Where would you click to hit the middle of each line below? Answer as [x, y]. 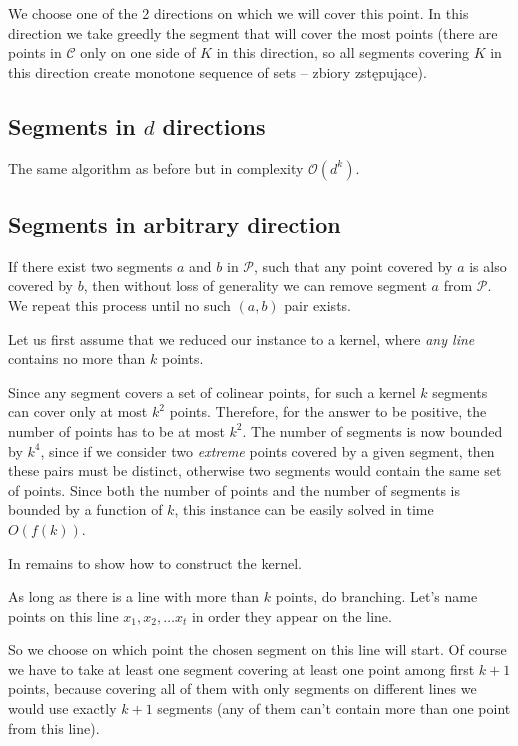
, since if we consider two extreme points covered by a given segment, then [267, 450]
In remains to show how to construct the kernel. [155, 562]
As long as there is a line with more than [134, 596]
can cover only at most [78, 411]
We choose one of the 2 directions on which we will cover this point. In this [238, 13]
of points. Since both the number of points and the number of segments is [234, 489]
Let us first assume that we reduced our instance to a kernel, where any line [241, 338]
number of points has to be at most [116, 430]
